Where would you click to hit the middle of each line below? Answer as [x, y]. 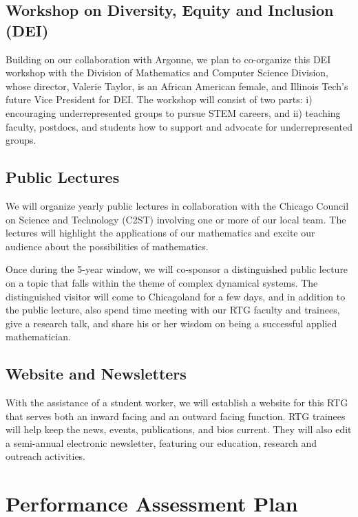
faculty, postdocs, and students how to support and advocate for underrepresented [179, 126]
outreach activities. [46, 456]
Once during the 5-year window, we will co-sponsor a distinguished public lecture [177, 269]
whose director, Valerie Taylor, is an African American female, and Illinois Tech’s [177, 86]
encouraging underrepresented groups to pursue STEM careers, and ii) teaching [173, 112]
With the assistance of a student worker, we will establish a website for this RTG [177, 403]
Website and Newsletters [96, 374]
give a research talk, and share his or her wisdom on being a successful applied [171, 323]
